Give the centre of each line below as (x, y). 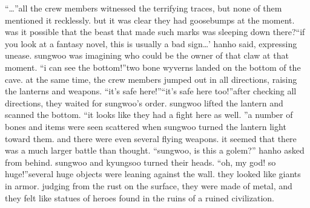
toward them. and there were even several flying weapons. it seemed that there (151, 138)
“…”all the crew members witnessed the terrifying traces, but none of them (143, 8)
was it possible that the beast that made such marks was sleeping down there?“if (155, 32)
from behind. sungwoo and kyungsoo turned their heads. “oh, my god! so (140, 162)
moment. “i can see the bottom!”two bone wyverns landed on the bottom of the (153, 67)
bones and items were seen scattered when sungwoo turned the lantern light (146, 126)
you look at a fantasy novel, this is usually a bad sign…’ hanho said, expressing (151, 43)
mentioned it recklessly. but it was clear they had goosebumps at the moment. (150, 20)
